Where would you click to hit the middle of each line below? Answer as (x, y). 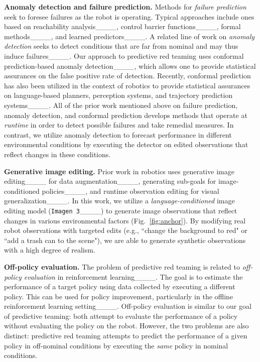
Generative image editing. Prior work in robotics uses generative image (119, 171)
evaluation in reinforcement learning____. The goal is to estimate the (133, 276)
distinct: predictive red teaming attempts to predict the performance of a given (126, 336)
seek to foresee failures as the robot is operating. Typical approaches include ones (129, 16)
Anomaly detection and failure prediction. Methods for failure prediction (125, 7)
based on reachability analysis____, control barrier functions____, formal (122, 26)
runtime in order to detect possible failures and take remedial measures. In (119, 125)
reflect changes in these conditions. (57, 154)
